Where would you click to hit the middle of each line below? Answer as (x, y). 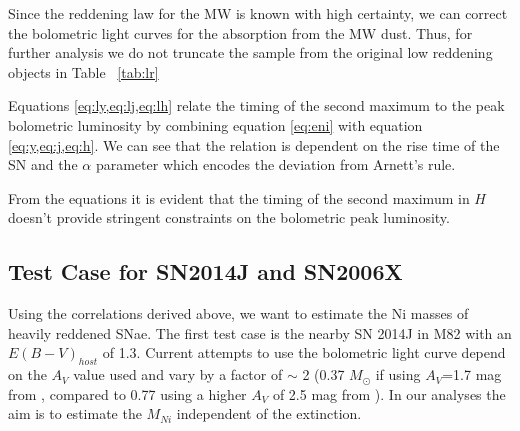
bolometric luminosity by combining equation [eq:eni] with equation (215, 124)
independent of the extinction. (269, 413)
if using (398, 374)
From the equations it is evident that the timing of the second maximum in (239, 197)
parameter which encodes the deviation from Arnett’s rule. (275, 164)
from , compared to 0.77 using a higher (127, 393)
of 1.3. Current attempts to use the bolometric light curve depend (304, 352)
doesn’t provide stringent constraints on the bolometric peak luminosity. (229, 217)
